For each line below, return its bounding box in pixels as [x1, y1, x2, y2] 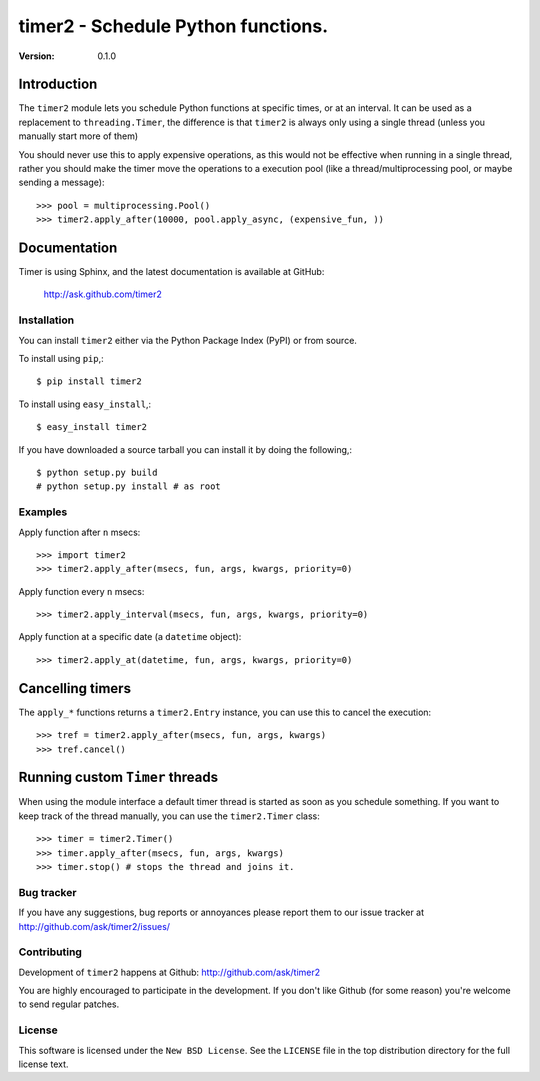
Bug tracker [18, 885, 77, 899]
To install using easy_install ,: [18, 398, 152, 410]
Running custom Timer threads [18, 769, 219, 786]
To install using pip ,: [18, 353, 104, 365]
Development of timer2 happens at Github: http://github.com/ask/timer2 [18, 966, 321, 978]
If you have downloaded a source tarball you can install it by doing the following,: [18, 443, 353, 455]
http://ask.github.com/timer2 [43, 288, 162, 300]
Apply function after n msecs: [18, 526, 141, 538]
